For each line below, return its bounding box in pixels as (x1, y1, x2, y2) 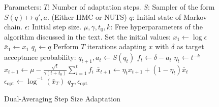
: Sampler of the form (147, 2, 215, 12)
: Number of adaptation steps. (47, 2, 141, 12)
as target (176, 41, 204, 52)
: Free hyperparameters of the (110, 21, 203, 32)
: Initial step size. (27, 21, 82, 32)
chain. (4, 21, 23, 32)
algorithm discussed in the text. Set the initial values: (4, 31, 171, 42)
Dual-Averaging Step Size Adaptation (4, 93, 120, 103)
